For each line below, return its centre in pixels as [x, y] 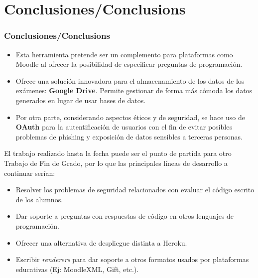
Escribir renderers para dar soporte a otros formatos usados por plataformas [132, 259]
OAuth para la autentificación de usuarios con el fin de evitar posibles [124, 127]
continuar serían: [30, 173]
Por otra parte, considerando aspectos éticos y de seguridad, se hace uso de [130, 117]
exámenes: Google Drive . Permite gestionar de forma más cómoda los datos [134, 90]
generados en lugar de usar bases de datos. [81, 100]
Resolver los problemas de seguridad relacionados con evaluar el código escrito [135, 190]
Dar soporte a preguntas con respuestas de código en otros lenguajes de [125, 216]
